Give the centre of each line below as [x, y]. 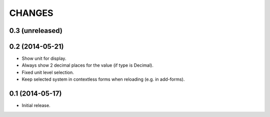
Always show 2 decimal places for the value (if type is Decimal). [87, 65]
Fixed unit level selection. [48, 72]
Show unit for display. [44, 58]
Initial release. [36, 106]
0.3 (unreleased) [36, 31]
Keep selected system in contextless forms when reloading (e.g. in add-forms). [103, 79]
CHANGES [31, 13]
